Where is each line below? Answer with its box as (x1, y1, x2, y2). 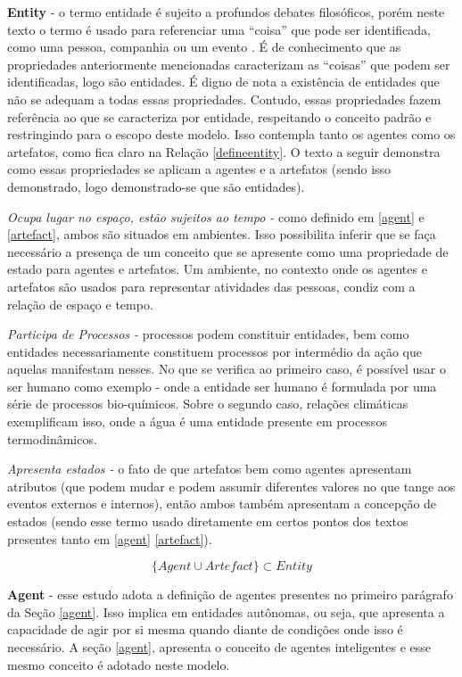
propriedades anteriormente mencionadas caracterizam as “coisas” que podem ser (7, 54, 450, 73)
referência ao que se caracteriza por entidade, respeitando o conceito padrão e (7, 107, 432, 126)
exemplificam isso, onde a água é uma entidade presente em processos (7, 412, 387, 431)
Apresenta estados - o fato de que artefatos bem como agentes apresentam (7, 459, 412, 478)
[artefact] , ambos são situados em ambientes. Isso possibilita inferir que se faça (7, 225, 436, 244)
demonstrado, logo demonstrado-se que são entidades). (7, 177, 305, 195)
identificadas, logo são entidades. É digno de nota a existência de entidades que (7, 72, 440, 91)
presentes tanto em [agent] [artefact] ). (7, 529, 212, 548)
